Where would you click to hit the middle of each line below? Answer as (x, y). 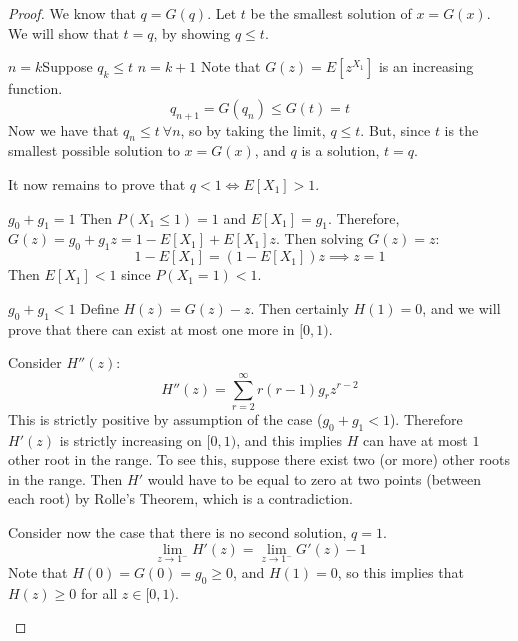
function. (35, 88)
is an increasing (426, 66)
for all (99, 592)
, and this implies (289, 439)
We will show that (63, 32)
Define (99, 307)
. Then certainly (299, 307)
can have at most (415, 439)
